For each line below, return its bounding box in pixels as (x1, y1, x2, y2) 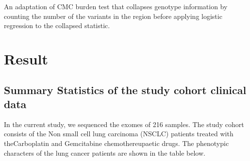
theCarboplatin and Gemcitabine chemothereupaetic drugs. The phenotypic (4, 138, 229, 148)
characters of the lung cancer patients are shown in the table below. (4, 147, 205, 158)
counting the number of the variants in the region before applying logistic (4, 11, 222, 21)
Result (4, 48, 48, 68)
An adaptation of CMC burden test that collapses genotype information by (4, 1, 228, 11)
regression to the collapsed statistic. (4, 20, 110, 31)
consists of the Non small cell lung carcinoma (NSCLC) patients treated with (4, 129, 233, 139)
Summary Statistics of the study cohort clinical (4, 82, 247, 97)
